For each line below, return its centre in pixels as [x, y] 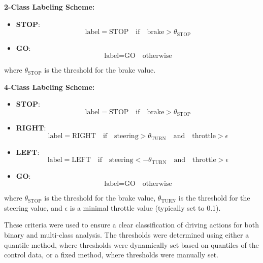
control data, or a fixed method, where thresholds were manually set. [111, 255]
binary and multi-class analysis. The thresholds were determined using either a [127, 234]
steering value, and [33, 207]
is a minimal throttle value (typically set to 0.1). [145, 207]
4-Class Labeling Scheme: [50, 87]
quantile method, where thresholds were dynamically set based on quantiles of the [131, 244]
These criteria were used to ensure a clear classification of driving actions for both [131, 225]
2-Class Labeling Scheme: [50, 7]
